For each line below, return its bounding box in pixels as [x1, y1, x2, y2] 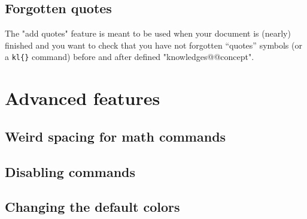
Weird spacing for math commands [5, 127, 226, 145]
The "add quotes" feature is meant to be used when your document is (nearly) [5, 27, 291, 40]
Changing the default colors [5, 197, 180, 216]
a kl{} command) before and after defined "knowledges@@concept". [5, 50, 254, 63]
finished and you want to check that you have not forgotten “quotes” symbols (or [5, 38, 302, 51]
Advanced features [5, 86, 160, 110]
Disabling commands [5, 162, 136, 181]
